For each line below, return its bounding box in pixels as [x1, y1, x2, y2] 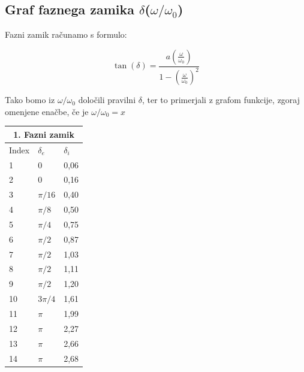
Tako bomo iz [5, 93, 55, 106]
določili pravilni [78, 93, 136, 106]
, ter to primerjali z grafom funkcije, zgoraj [142, 93, 300, 106]
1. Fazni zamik [13, 128, 74, 140]
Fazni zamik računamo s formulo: [5, 28, 127, 41]
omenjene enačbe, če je [5, 105, 89, 117]
